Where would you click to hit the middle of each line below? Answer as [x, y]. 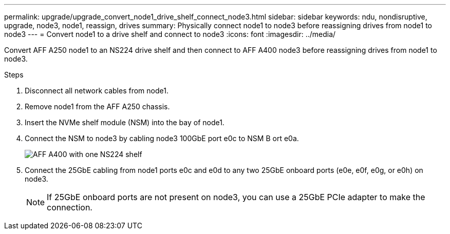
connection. [70, 207]
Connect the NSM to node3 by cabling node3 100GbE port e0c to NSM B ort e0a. [162, 138]
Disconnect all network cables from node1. [97, 91]
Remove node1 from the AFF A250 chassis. [97, 106]
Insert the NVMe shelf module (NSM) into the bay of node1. [125, 122]
